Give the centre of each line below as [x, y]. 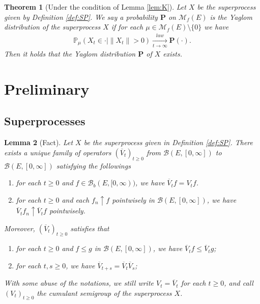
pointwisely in [133, 199]
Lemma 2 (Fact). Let [39, 142]
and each [76, 199]
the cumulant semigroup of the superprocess [104, 293]
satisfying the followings [93, 165]
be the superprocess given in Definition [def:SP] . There [168, 142]
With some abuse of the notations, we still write [79, 283]
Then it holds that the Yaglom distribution [70, 53]
